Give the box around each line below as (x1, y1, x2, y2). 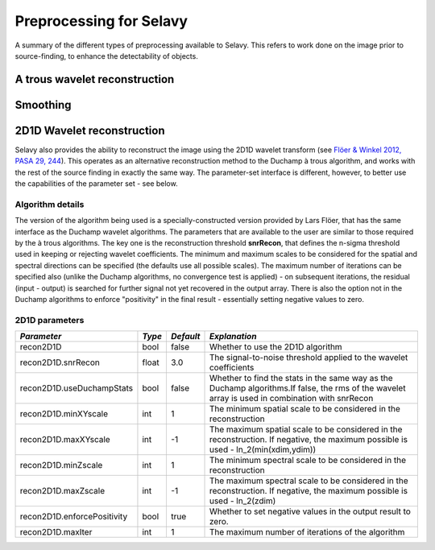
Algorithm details (14, 198, 85, 209)
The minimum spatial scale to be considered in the (209, 403, 400, 415)
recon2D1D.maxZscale (19, 486, 105, 497)
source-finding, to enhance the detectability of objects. (14, 51, 199, 60)
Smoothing (14, 97, 72, 112)
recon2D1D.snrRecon (19, 357, 101, 368)
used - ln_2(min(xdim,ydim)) (209, 444, 317, 455)
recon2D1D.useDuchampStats (19, 383, 133, 394)
